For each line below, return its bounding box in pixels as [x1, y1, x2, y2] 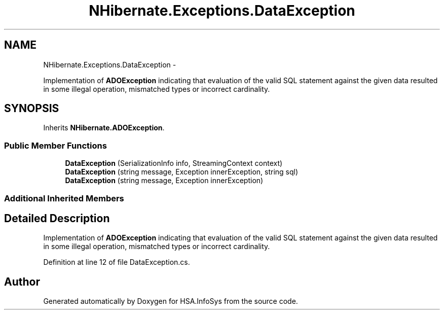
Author [4, 275, 40, 288]
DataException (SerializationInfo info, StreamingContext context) [65, 159, 283, 168]
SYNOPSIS [4, 102, 59, 115]
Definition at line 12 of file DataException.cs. [43, 258, 190, 267]
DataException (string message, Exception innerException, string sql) [65, 167, 299, 177]
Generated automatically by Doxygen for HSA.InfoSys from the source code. [43, 297, 298, 306]
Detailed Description [4, 212, 110, 225]
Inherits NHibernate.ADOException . [43, 123, 165, 132]
